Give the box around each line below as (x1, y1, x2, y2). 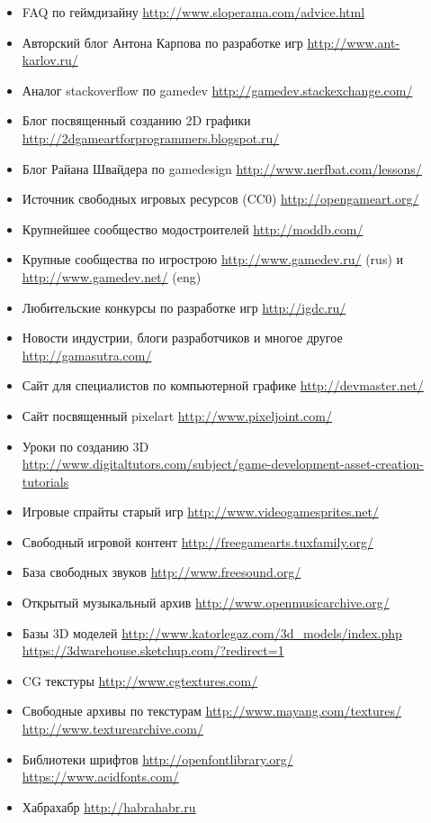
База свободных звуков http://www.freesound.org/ (22, 562, 301, 581)
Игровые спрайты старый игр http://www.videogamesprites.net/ (22, 502, 379, 521)
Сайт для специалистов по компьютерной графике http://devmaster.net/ (22, 376, 424, 395)
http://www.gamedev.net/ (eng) (22, 267, 202, 286)
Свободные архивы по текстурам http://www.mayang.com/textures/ (22, 701, 401, 720)
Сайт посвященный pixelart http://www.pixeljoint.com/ (22, 406, 332, 425)
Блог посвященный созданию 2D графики (22, 111, 251, 130)
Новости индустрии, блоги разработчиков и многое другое (22, 328, 343, 347)
